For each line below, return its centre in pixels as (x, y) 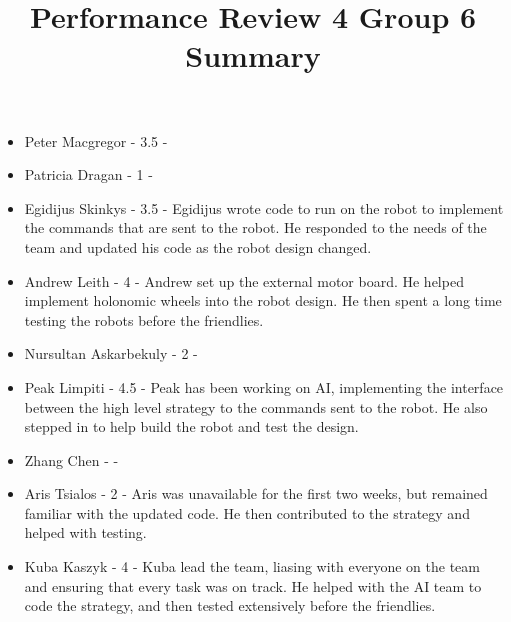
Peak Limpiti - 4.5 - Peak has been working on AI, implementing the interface (264, 386)
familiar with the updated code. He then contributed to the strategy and (247, 512)
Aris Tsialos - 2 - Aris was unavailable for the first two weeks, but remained (256, 493)
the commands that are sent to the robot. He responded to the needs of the (255, 227)
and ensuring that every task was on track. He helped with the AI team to (253, 585)
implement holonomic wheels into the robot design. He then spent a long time (263, 300)
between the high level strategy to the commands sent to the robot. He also (256, 406)
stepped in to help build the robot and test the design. (191, 426)
